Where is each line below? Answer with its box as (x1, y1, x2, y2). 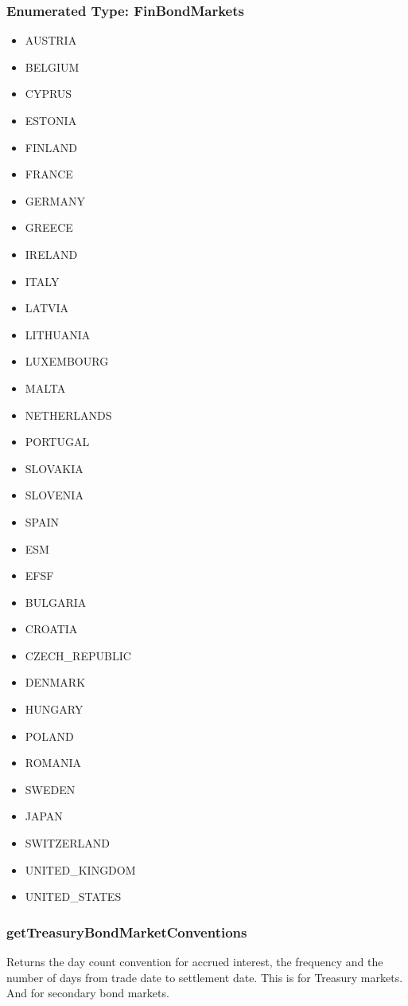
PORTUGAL (25, 433, 90, 450)
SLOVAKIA (25, 460, 84, 476)
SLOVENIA (25, 487, 84, 503)
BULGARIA (25, 593, 87, 610)
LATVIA (25, 299, 69, 316)
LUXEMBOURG (25, 353, 109, 370)
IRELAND (25, 245, 78, 262)
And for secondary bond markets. (6, 984, 169, 1001)
